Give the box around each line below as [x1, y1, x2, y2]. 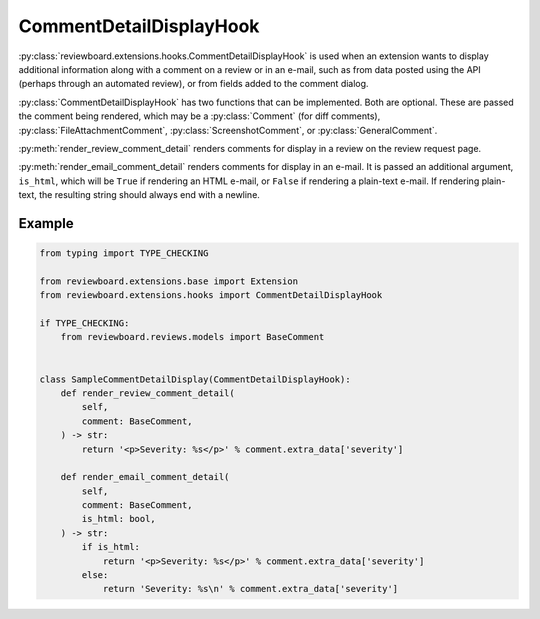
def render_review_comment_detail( [60, 387, 235, 399]
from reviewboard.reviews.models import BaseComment [60, 331, 325, 343]
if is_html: [81, 541, 140, 553]
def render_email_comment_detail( [60, 471, 230, 483]
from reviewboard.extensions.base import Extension [39, 275, 299, 287]
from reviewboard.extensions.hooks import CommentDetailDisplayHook [39, 290, 383, 301]
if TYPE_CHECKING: [39, 318, 130, 329]
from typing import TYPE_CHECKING [39, 248, 209, 259]
